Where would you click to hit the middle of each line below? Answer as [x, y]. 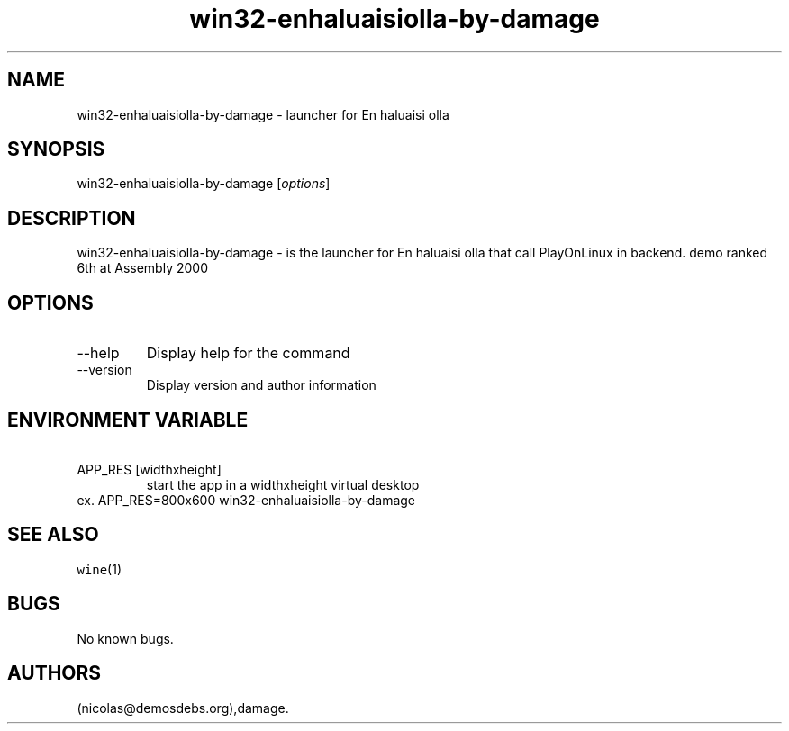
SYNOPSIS [56, 149]
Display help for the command [248, 353]
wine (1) [100, 569]
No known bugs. [125, 638]
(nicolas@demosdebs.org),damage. [183, 708]
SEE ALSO [53, 535]
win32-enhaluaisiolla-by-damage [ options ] [204, 184]
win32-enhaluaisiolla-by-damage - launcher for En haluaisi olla [263, 114]
